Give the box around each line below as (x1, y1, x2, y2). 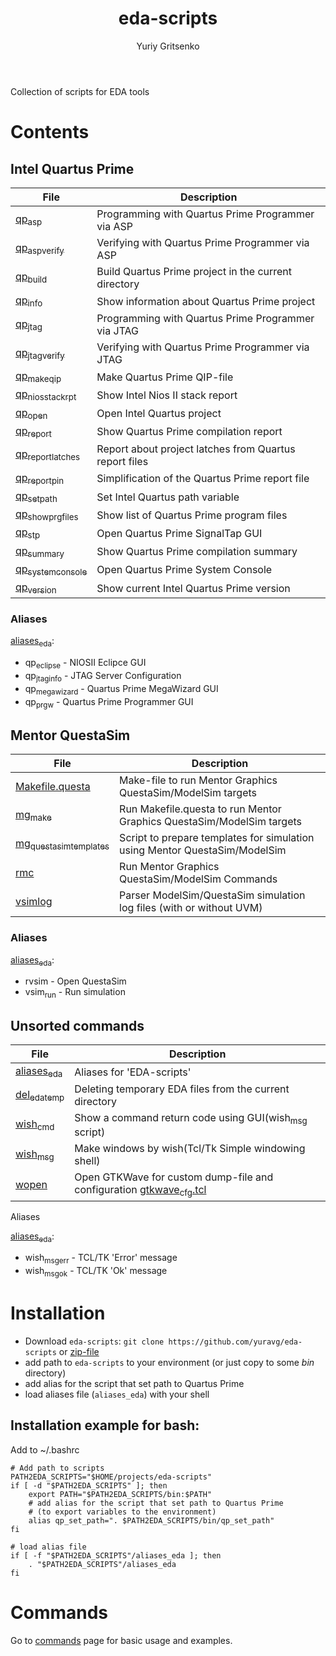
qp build (15, 270, 48, 286)
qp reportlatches (15, 447, 81, 463)
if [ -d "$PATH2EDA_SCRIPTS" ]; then (10, 1480, 168, 1491)
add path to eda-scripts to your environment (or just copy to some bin (24, 1356, 315, 1368)
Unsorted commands (10, 1017, 145, 1034)
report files (96, 454, 149, 468)
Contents (10, 121, 90, 144)
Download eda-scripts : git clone (24, 1335, 165, 1347)
